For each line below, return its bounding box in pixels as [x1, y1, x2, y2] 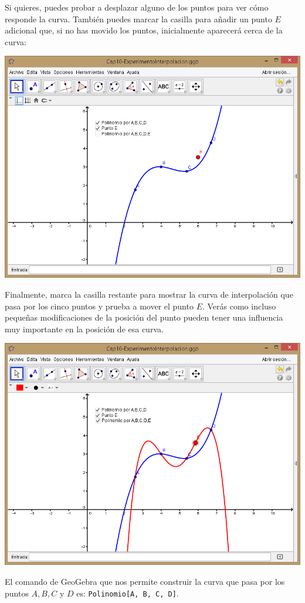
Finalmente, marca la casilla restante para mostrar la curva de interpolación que [5, 288, 293, 300]
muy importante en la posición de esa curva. [5, 322, 164, 335]
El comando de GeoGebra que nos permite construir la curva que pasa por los [5, 575, 285, 587]
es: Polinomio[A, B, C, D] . [76, 587, 179, 599]
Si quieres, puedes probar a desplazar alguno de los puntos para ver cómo [5, 1, 269, 13]
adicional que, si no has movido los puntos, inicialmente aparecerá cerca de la [5, 24, 283, 36]
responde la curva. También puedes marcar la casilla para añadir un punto [5, 12, 272, 25]
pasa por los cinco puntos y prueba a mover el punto [5, 299, 194, 312]
